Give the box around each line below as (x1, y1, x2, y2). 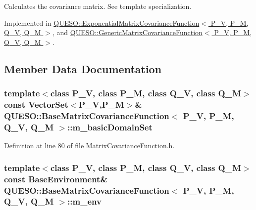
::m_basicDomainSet (67, 121, 153, 133)
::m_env (67, 195, 102, 208)
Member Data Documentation (4, 61, 162, 76)
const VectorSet (4, 98, 68, 110)
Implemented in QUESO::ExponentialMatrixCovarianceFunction (4, 17, 200, 28)
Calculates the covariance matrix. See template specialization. (4, 1, 192, 11)
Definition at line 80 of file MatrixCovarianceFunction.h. (4, 140, 175, 151)
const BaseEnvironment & (4, 172, 108, 185)
